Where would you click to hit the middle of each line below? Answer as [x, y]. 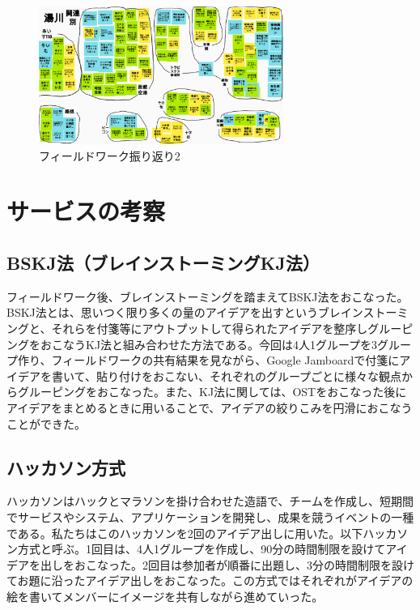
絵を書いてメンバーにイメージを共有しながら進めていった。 [165, 596]
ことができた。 [46, 423]
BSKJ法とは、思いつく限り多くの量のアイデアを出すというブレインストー [202, 312]
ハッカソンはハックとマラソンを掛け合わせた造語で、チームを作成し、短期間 [210, 501]
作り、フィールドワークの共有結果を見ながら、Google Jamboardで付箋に [208, 360]
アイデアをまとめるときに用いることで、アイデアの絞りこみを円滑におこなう [210, 407]
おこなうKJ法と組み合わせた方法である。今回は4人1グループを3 [209, 344]
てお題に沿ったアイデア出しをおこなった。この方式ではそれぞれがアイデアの [210, 580]
